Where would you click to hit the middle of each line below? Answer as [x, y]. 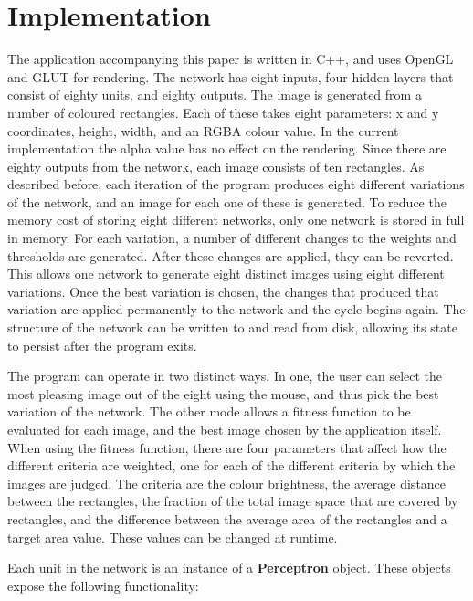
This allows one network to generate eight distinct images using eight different [226, 274]
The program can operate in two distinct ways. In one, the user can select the [225, 376]
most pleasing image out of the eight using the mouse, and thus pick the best [223, 393]
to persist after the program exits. [102, 345]
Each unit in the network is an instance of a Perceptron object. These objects [229, 568]
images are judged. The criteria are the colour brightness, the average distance [227, 483]
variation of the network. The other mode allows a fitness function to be [209, 411]
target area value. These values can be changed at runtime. [173, 537]
